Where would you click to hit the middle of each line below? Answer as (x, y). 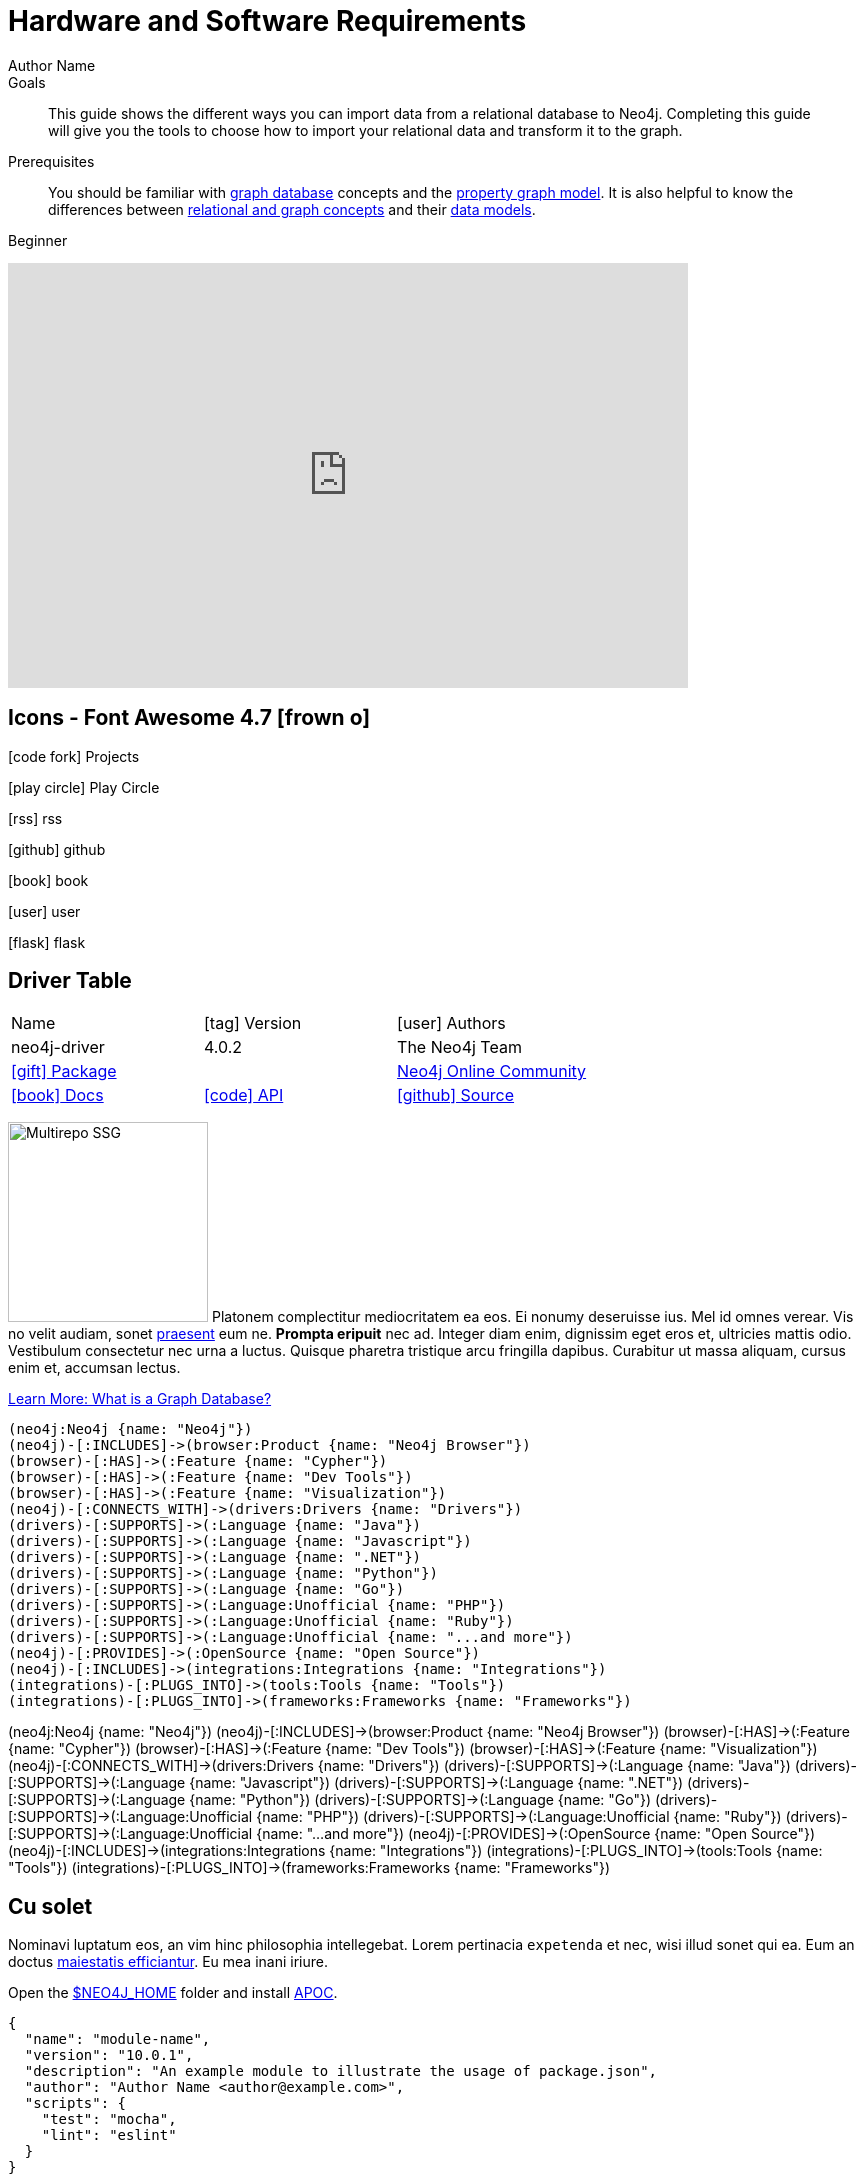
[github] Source (456, 1095)
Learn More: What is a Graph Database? (140, 1399)
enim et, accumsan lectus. (94, 1368)
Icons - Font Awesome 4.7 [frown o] (189, 718)
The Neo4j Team (459, 1047)
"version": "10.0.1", (109, 2055)
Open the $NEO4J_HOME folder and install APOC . (173, 1993)
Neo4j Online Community (492, 1071)
